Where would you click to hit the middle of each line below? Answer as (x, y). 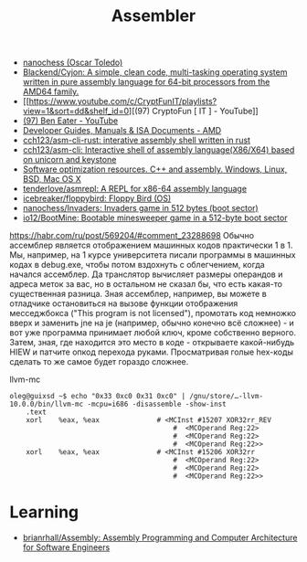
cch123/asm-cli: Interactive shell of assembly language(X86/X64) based (159, 150)
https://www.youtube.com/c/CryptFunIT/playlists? (123, 101)
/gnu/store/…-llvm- (226, 397)
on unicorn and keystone (69, 160)
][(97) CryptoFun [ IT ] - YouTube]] (193, 111)
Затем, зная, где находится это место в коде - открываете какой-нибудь (152, 343)
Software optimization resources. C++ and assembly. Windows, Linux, (155, 169)
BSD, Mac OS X (52, 179)
